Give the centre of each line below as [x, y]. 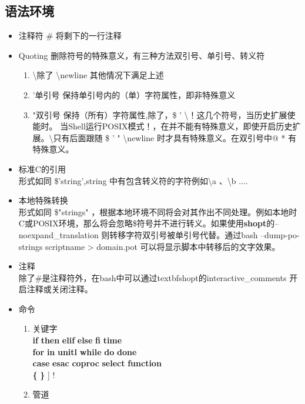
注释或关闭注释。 [60, 289]
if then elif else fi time [77, 340]
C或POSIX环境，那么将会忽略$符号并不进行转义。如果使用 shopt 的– [149, 223]
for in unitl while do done [85, 351]
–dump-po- [280, 234]
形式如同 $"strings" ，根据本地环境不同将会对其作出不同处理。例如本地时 [158, 211]
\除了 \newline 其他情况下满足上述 [98, 75]
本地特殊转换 [43, 200]
